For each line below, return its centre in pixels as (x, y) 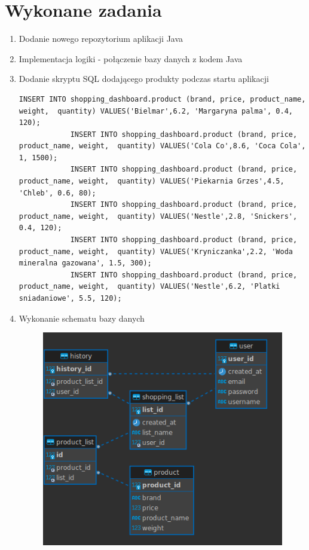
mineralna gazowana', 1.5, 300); (85, 263)
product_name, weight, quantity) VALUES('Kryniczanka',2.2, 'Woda (156, 251)
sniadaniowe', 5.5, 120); (70, 298)
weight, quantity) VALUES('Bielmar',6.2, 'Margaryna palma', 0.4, (156, 111)
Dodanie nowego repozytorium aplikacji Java (101, 39)
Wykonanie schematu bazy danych (82, 318)
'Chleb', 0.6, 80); (57, 193)
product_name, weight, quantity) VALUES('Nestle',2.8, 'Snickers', (158, 216)
